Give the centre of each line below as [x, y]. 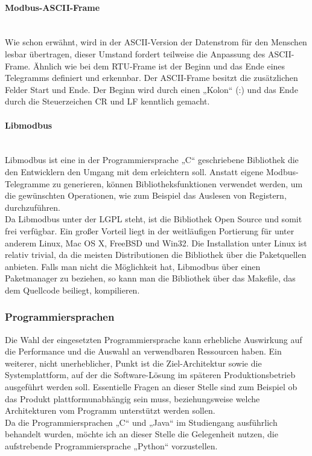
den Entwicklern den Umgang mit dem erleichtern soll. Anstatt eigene [134, 171]
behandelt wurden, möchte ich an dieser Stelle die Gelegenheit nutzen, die [142, 434]
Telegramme [27, 183]
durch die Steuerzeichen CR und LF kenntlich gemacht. [107, 101]
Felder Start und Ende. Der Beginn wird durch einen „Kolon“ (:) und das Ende [151, 89]
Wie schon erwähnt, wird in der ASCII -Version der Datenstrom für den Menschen [156, 42]
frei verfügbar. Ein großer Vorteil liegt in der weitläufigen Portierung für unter [150, 230]
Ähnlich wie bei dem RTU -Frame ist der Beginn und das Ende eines [159, 66]
